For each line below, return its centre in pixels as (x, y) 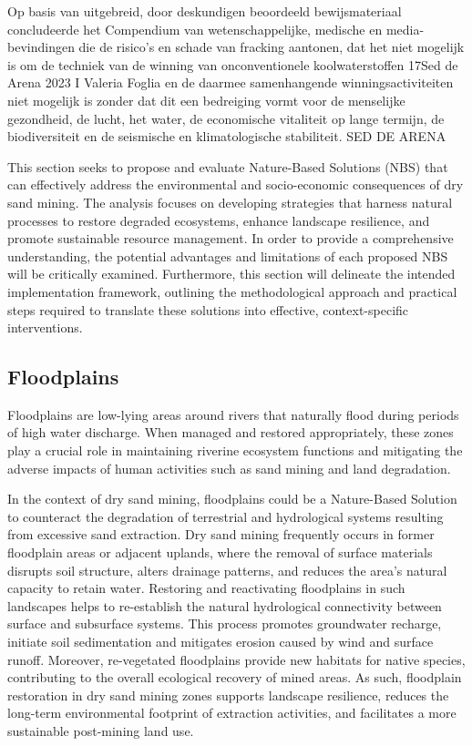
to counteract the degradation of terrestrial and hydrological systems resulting (226, 516)
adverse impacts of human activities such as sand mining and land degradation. (229, 468)
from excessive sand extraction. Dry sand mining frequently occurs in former (221, 534)
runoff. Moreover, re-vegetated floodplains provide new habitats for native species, (236, 659)
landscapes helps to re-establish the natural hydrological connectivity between (225, 605)
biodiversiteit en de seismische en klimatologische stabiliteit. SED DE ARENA (227, 136)
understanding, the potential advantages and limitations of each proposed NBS (228, 255)
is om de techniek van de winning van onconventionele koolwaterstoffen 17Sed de (233, 64)
